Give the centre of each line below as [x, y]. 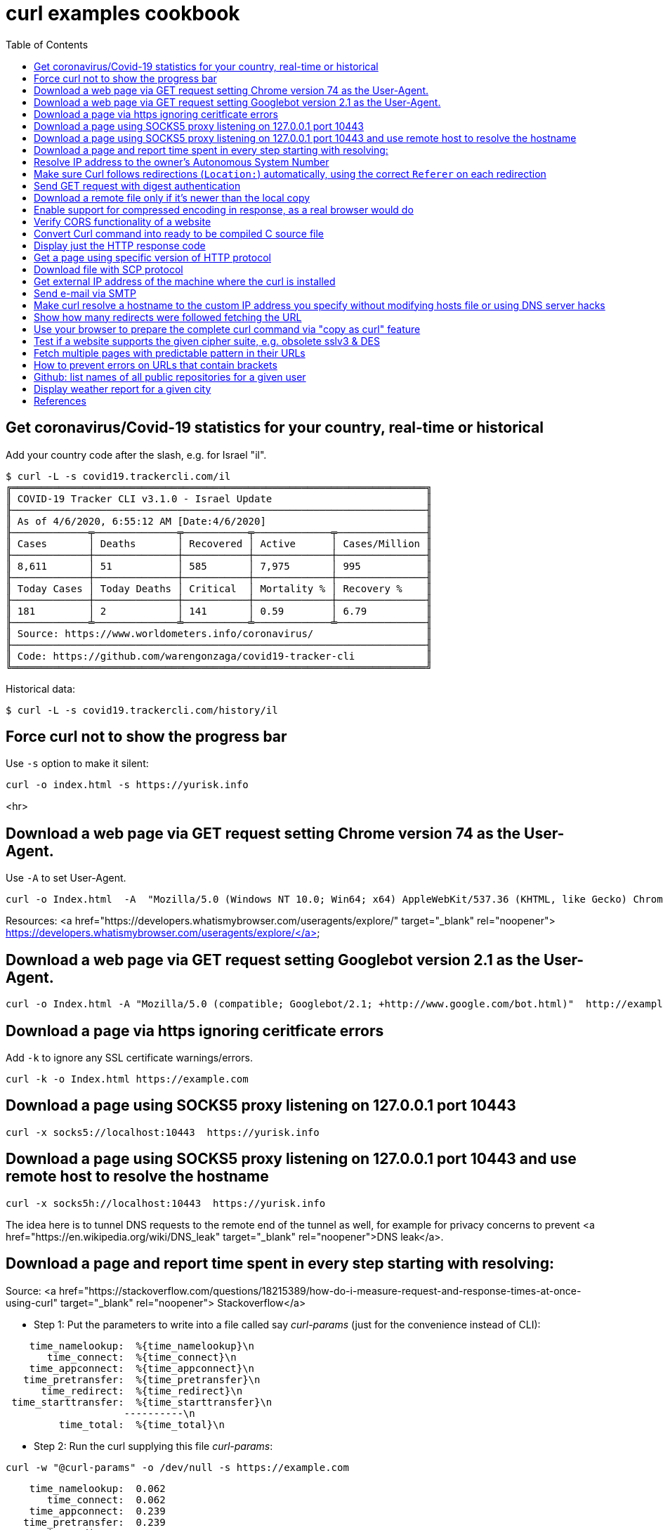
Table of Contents [47, 44]
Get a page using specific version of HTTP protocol [152, 257]
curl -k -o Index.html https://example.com [127, 1079]
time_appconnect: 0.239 [97, 1511]
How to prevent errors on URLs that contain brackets [156, 365]
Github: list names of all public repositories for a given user [170, 377]
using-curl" [32, 1302]
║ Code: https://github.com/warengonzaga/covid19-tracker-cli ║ [219, 656]
